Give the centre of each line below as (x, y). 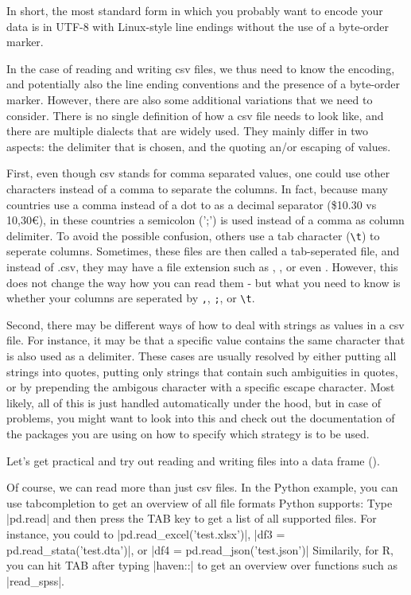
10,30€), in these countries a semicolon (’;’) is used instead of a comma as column (205, 220)
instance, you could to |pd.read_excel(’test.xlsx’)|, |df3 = (146, 533)
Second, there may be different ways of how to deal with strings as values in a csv (205, 324)
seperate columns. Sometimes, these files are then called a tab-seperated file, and (203, 251)
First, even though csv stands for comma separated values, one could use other (198, 173)
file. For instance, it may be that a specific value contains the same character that (206, 340)
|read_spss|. (35, 580)
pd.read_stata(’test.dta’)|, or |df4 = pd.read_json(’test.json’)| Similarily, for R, (200, 549)
